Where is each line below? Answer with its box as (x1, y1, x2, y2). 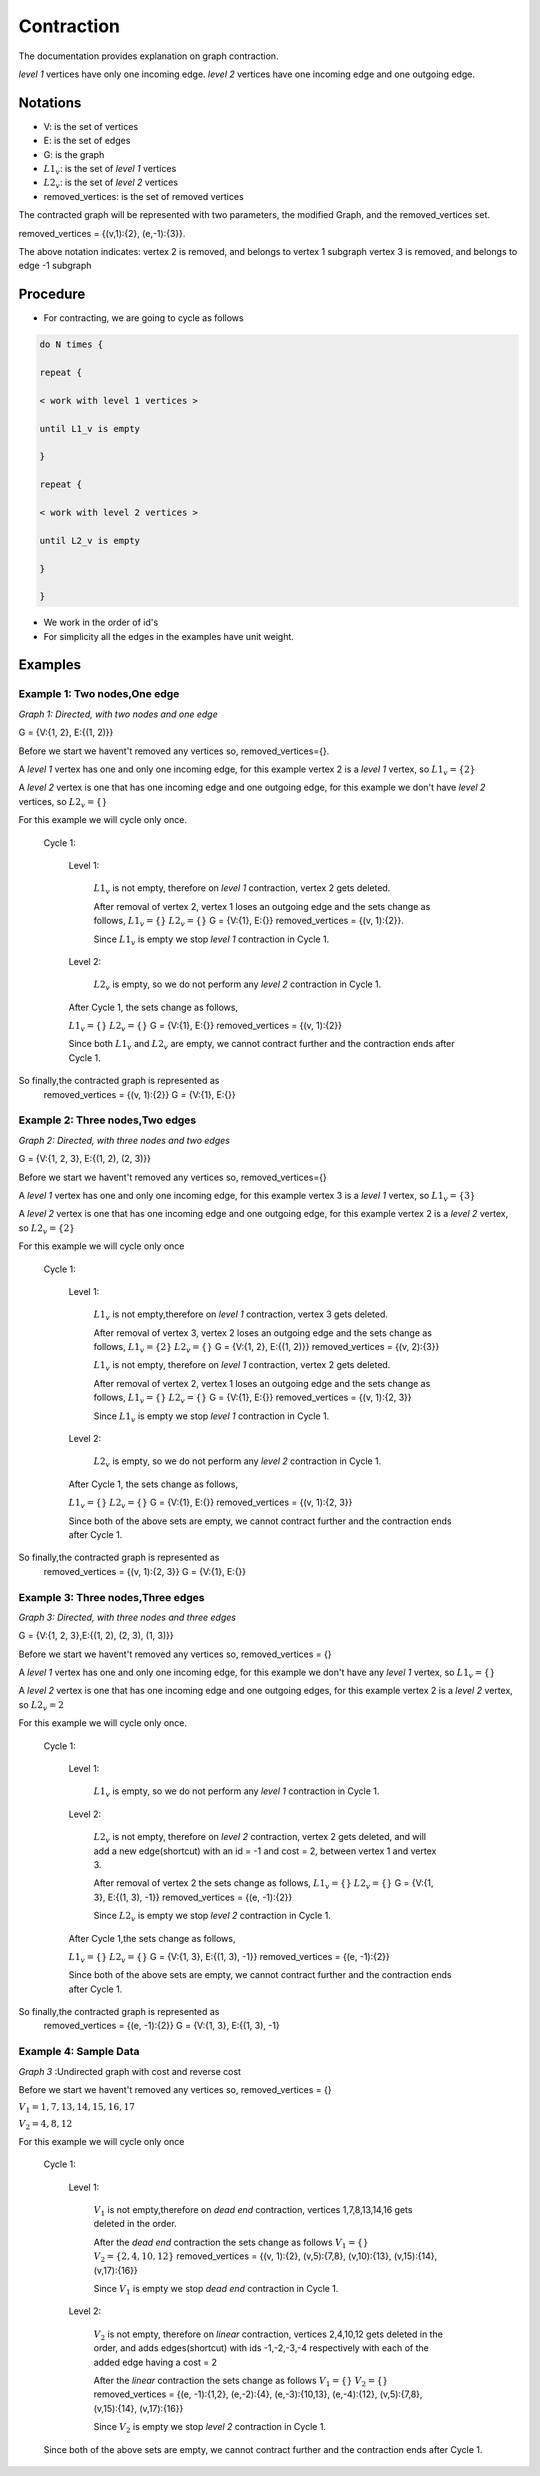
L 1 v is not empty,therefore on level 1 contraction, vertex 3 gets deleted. (93, 1308, 389, 1323)
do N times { (39, 339, 104, 350)
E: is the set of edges (43, 135, 131, 147)
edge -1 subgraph (18, 260, 92, 272)
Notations (18, 94, 82, 111)
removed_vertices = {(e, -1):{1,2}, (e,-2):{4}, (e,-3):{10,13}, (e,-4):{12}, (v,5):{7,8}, (93, 2388, 423, 2400)
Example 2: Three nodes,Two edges (18, 1113, 197, 1127)
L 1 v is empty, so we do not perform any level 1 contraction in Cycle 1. (93, 1785, 380, 1800)
